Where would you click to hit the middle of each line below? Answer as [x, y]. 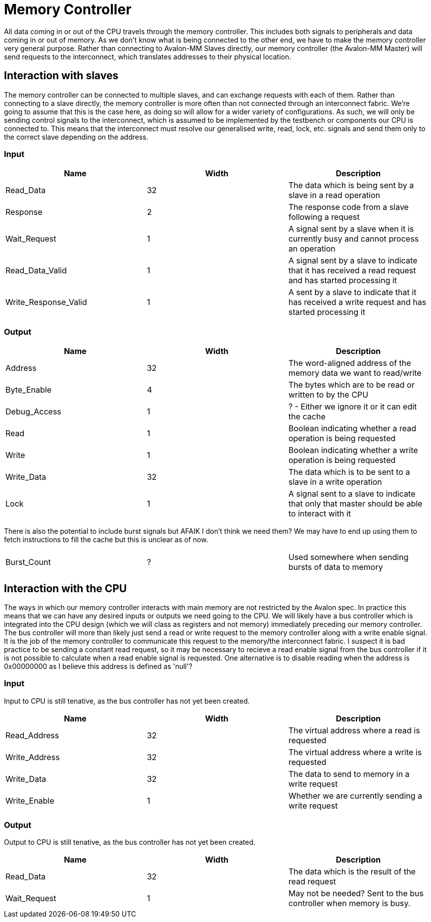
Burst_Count [28, 562]
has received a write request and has [357, 302]
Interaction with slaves [61, 76]
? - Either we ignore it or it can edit [353, 407]
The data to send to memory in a [349, 774]
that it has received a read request [352, 271]
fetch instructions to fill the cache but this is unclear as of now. [106, 540]
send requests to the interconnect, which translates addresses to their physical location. [148, 56]
